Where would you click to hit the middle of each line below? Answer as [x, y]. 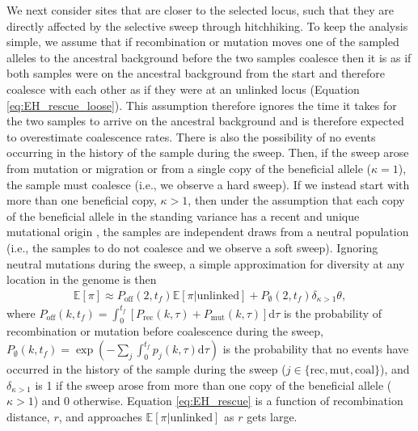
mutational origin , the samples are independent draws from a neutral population [208, 232]
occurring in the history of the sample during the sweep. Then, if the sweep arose [208, 152]
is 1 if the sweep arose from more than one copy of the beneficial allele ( [213, 385]
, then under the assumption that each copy [296, 200]
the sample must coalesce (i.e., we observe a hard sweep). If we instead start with [208, 184]
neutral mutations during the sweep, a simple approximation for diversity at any [206, 263]
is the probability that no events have [316, 349]
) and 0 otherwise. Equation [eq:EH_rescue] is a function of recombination [218, 401]
